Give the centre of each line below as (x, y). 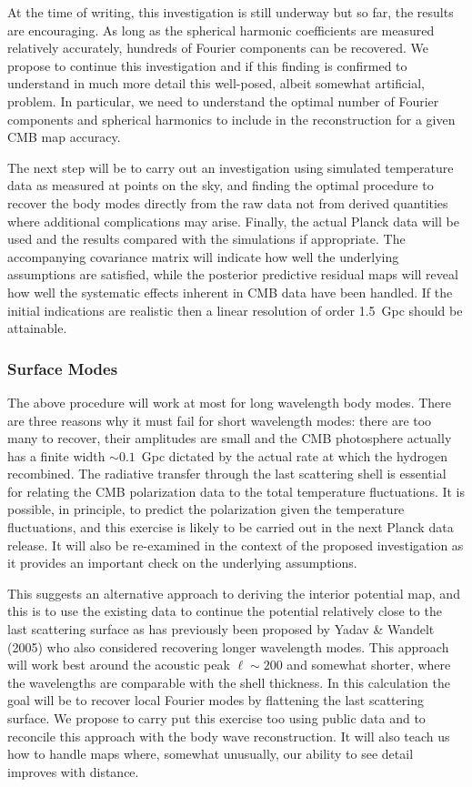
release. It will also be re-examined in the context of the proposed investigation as (236, 545)
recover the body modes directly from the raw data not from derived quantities (228, 202)
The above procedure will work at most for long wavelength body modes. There (229, 402)
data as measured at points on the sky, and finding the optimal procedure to (221, 185)
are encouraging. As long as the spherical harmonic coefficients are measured (221, 30)
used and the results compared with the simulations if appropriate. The (206, 239)
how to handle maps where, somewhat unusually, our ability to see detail (211, 754)
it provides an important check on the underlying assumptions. (182, 563)
